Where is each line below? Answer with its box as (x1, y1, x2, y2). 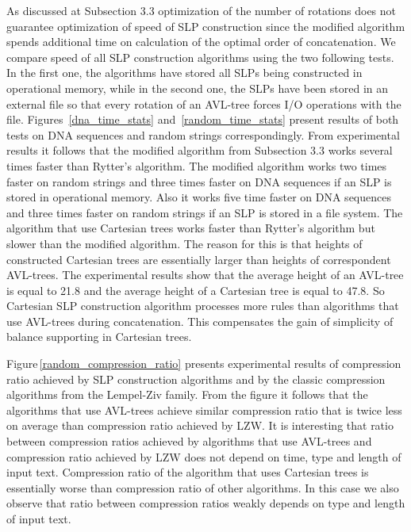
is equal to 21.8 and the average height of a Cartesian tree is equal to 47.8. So (6, 281, 385, 298)
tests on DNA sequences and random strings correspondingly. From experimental (6, 126, 400, 143)
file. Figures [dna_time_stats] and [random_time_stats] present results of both (6, 111, 399, 128)
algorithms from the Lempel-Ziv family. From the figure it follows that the (6, 386, 368, 403)
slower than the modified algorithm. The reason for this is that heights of (6, 235, 363, 251)
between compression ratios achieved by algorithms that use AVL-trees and (6, 433, 372, 450)
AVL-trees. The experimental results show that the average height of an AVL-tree (6, 266, 404, 283)
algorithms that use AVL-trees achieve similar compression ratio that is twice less (6, 401, 402, 418)
